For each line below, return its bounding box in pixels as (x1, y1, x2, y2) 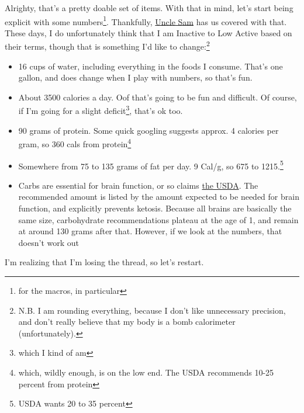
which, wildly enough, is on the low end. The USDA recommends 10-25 (18, 366, 274, 378)
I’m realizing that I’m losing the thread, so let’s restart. (5, 256, 204, 268)
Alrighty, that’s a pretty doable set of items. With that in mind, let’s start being (5, 2, 293, 13)
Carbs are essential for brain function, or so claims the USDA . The (18, 179, 258, 191)
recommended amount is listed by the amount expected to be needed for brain (18, 190, 299, 203)
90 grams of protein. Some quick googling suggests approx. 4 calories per (18, 124, 279, 136)
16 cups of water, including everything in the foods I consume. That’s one (18, 60, 283, 72)
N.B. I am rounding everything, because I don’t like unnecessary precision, (18, 304, 286, 316)
